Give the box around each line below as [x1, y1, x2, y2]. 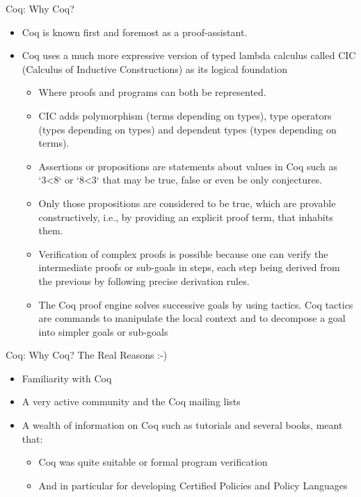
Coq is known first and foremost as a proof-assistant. [22, 24, 248, 39]
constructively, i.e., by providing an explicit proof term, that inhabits [38, 209, 333, 224]
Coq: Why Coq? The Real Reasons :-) [6, 348, 168, 362]
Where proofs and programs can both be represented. [38, 85, 266, 99]
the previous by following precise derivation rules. [38, 273, 250, 288]
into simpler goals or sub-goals [38, 324, 168, 339]
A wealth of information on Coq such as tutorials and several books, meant [22, 418, 343, 432]
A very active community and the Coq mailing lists [22, 394, 241, 409]
